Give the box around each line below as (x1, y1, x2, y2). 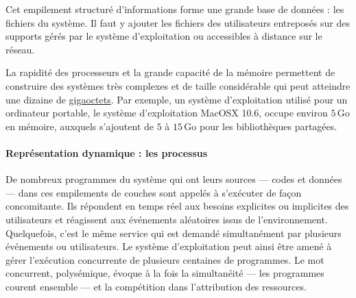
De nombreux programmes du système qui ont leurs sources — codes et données (5, 172, 342, 186)
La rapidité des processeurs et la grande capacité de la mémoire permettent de (5, 65, 335, 79)
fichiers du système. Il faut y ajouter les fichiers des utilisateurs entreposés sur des (5, 15, 350, 29)
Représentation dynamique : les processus (5, 145, 208, 160)
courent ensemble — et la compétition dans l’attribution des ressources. (5, 279, 307, 293)
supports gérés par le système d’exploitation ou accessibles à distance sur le (5, 29, 322, 43)
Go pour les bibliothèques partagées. (184, 119, 337, 133)
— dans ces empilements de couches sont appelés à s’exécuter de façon (5, 185, 302, 199)
